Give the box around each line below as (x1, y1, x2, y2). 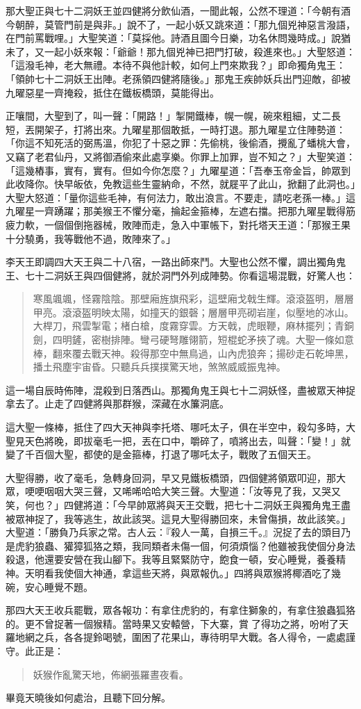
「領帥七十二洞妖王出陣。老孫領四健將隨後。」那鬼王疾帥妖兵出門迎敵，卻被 (6, 71, 351, 85)
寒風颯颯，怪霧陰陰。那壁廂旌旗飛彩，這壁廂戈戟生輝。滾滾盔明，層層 (33, 291, 354, 306)
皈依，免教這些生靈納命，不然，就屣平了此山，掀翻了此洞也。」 (73, 177, 355, 191)
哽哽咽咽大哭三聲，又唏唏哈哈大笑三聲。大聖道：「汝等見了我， (24, 484, 312, 498)
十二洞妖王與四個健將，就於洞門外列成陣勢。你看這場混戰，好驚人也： (34, 268, 355, 282)
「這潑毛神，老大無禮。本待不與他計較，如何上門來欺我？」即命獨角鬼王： (6, 58, 346, 72)
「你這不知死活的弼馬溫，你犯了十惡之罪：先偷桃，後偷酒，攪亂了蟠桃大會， (6, 136, 355, 150)
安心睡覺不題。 (24, 579, 93, 594)
